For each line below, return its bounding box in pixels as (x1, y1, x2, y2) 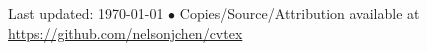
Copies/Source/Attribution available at (179, 3, 420, 23)
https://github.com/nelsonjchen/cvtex (8, 22, 243, 43)
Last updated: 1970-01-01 (8, 3, 164, 23)
